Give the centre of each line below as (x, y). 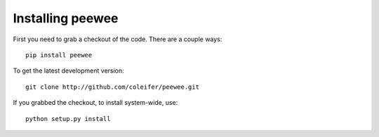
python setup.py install (68, 118)
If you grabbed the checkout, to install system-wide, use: (95, 103)
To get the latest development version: (68, 71)
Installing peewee (66, 18)
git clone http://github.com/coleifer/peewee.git (113, 87)
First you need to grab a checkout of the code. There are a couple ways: (118, 39)
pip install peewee (59, 55)
